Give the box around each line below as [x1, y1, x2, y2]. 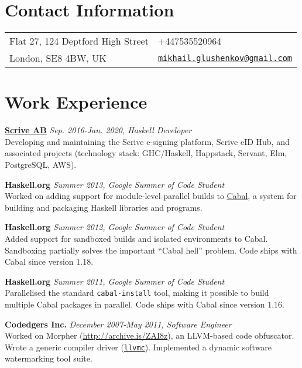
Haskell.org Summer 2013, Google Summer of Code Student [5, 178, 225, 190]
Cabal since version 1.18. [5, 255, 94, 268]
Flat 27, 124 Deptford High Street [9, 34, 149, 48]
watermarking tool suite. [5, 352, 92, 364]
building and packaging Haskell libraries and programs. [5, 201, 203, 213]
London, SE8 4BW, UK [9, 51, 107, 65]
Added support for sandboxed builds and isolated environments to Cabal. [5, 232, 268, 244]
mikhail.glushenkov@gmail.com [157, 53, 293, 63]
